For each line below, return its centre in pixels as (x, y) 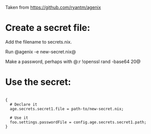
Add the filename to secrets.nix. (39, 42)
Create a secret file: (48, 28)
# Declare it (24, 104)
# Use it (19, 118)
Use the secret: (38, 82)
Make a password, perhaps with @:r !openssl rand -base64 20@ (73, 61)
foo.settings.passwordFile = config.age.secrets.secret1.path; (78, 122)
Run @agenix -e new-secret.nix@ (41, 52)
